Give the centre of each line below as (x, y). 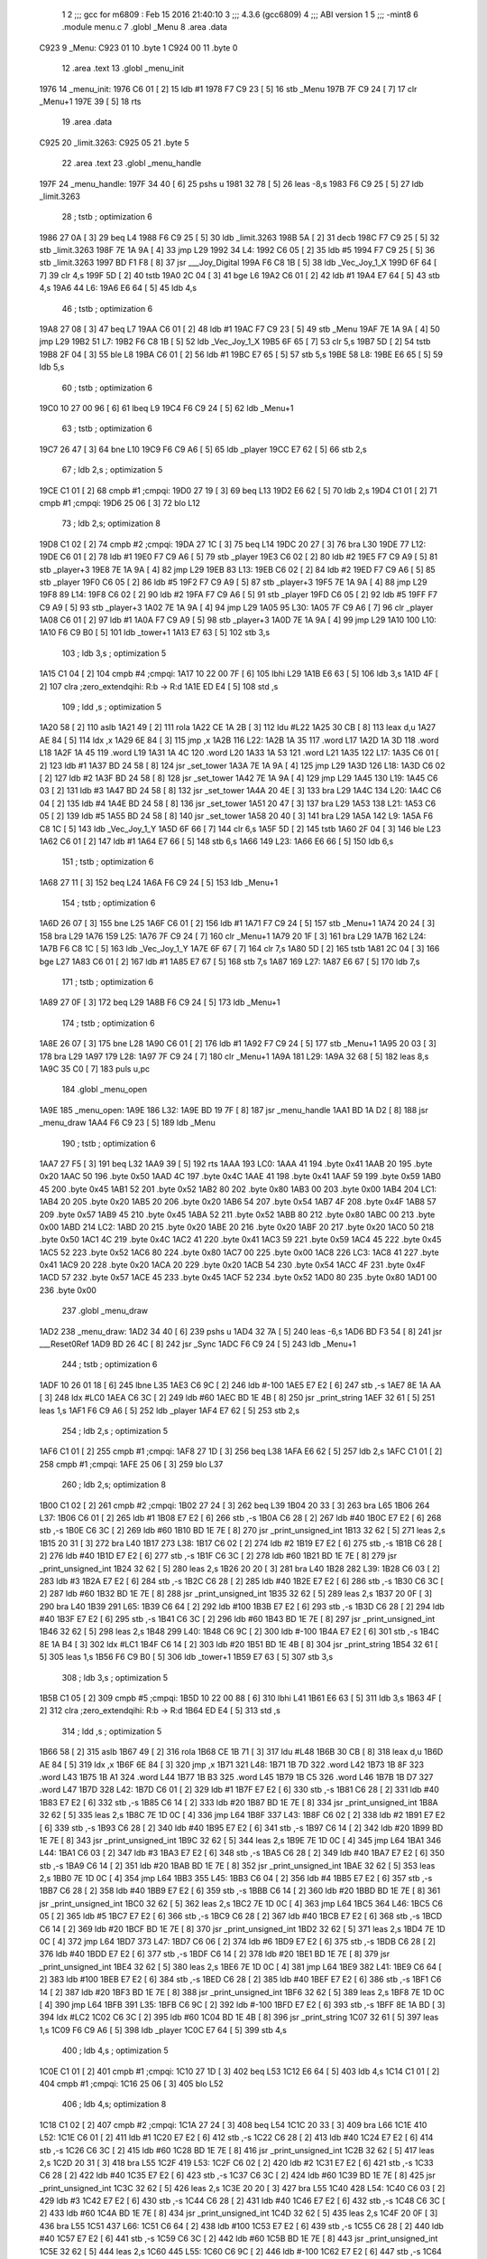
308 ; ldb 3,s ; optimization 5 (115, 1677)
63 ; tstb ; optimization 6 (107, 428)
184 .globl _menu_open (105, 1090)
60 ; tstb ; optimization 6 (107, 388)
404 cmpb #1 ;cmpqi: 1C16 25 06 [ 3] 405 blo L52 (132, 2084)
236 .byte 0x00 (68, 1290)
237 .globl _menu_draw (105, 1311)
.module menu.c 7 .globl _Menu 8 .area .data (144, 27)
